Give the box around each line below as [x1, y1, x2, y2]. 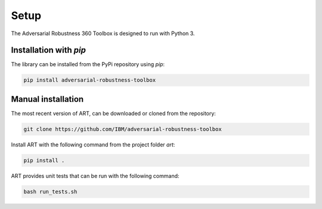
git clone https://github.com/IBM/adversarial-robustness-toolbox [23, 126, 222, 132]
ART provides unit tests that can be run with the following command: [11, 172, 179, 179]
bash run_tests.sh [23, 188, 78, 195]
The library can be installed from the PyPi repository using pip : [11, 61, 165, 68]
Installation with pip [11, 45, 86, 55]
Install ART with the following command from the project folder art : [11, 141, 175, 148]
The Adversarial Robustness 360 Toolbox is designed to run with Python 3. [11, 30, 195, 37]
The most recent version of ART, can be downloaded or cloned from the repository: [11, 110, 216, 117]
